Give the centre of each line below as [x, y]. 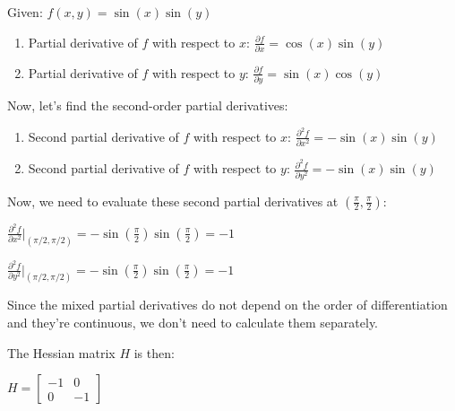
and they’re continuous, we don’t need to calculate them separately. [193, 323]
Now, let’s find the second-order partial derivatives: [148, 105]
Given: [25, 12]
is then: [154, 352]
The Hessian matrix [61, 352]
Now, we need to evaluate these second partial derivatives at [173, 201]
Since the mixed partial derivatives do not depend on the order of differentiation [227, 305]
